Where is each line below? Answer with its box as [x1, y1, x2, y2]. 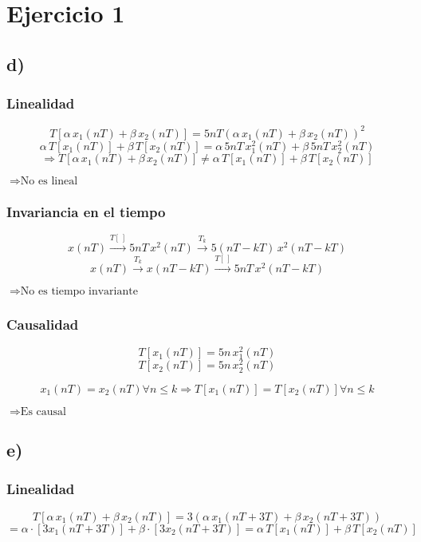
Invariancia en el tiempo [6, 202, 166, 222]
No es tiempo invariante [20, 285, 138, 297]
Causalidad [6, 314, 79, 334]
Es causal [20, 406, 66, 417]
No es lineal [20, 176, 78, 188]
